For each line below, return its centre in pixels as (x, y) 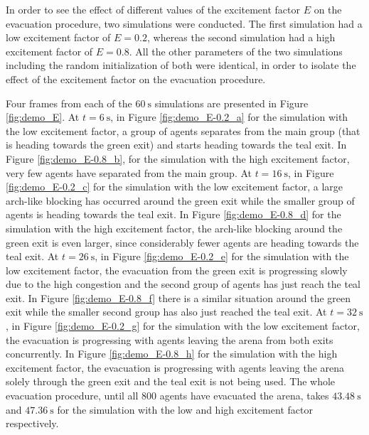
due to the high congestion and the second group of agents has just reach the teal (183, 284)
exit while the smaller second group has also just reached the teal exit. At (166, 312)
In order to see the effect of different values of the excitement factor (153, 9)
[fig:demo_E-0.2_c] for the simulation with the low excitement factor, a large (175, 187)
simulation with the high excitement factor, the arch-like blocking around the (174, 228)
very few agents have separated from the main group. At (129, 172)
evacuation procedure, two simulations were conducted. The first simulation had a (184, 23)
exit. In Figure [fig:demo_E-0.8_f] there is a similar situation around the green (178, 297)
